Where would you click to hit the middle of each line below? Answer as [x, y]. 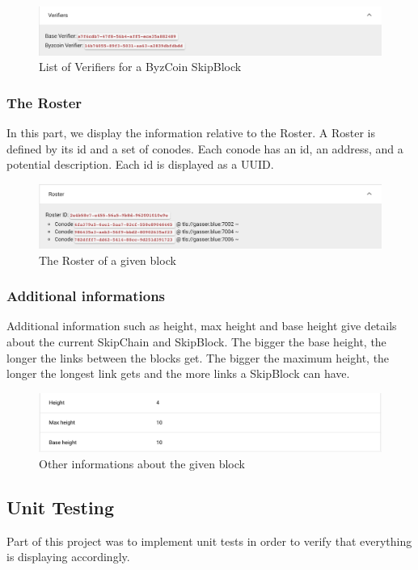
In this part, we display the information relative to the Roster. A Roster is [191, 133]
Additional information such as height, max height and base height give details [202, 326]
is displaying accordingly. [68, 557]
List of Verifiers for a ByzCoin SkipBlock [140, 67]
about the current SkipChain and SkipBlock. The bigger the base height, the [196, 341]
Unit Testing [61, 507]
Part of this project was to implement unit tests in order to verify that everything [209, 541]
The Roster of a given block [108, 260]
